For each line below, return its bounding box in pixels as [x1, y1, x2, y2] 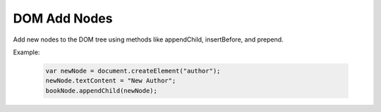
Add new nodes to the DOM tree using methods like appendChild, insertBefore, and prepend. [13, 35, 284, 44]
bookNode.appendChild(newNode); [45, 87, 158, 94]
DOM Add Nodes [13, 11, 113, 26]
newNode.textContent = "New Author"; [45, 77, 176, 85]
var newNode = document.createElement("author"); [45, 67, 221, 75]
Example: [13, 48, 40, 56]
